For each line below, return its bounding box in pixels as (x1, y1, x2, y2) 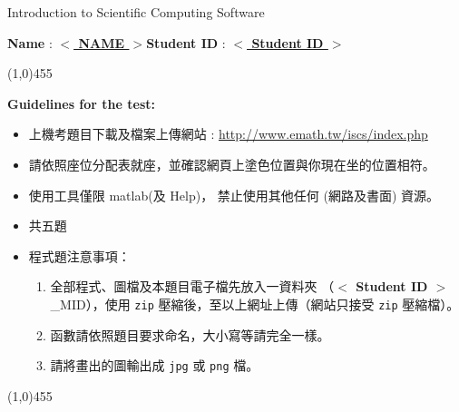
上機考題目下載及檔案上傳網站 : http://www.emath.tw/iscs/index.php (28, 124, 428, 143)
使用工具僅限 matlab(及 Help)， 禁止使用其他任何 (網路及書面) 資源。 (28, 185, 440, 204)
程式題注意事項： (28, 246, 131, 265)
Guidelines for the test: (7, 93, 155, 113)
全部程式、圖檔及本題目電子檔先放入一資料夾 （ (50, 277, 335, 296)
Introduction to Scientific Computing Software (7, 3, 265, 21)
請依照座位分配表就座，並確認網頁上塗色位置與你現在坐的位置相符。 (28, 154, 435, 173)
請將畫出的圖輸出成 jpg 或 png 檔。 (50, 356, 259, 375)
